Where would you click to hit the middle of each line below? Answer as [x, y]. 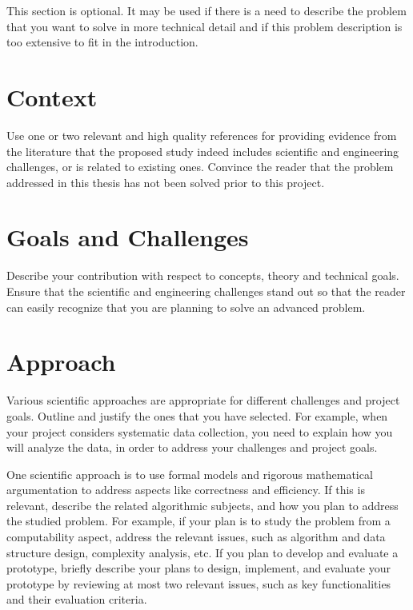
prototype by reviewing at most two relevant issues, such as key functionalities [199, 583]
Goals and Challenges [128, 237]
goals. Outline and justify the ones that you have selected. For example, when [197, 415]
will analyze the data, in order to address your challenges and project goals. [192, 447]
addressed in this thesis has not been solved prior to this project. [166, 182]
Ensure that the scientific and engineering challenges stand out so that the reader [206, 291]
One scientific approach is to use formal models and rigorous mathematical [190, 474]
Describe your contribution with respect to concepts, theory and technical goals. [203, 275]
